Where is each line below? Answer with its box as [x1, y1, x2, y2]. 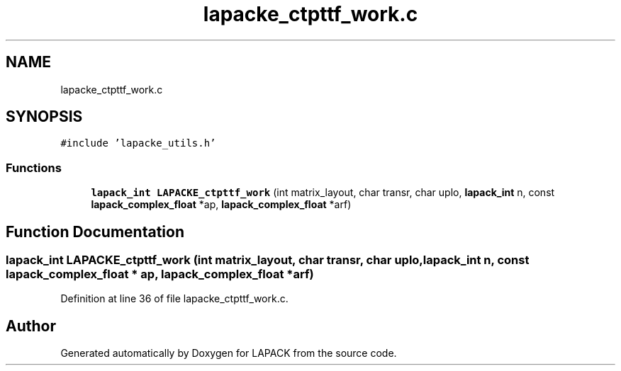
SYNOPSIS [6, 108, 83, 126]
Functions [6, 160, 62, 175]
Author [6, 316, 56, 335]
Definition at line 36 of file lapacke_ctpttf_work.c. [60, 292, 289, 305]
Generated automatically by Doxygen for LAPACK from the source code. [60, 347, 397, 360]
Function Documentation [6, 222, 184, 241]
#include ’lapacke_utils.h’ [60, 137, 216, 149]
